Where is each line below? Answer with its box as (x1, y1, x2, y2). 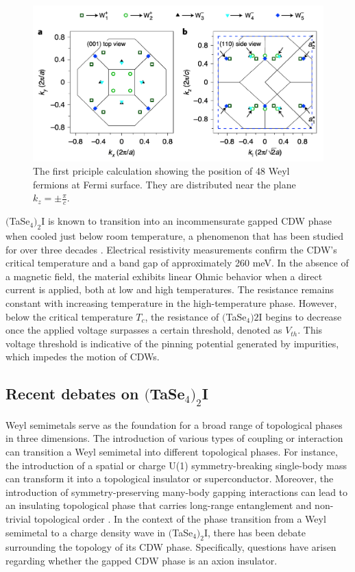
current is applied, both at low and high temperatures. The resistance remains (5, 282, 334, 297)
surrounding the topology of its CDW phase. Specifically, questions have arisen (5, 540, 336, 554)
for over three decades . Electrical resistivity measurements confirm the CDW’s (5, 242, 337, 256)
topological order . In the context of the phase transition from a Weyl (34, 512, 326, 526)
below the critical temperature (5, 309, 133, 323)
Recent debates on (5, 383, 139, 404)
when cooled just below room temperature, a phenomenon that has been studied (5, 228, 344, 243)
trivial (5, 512, 32, 526)
